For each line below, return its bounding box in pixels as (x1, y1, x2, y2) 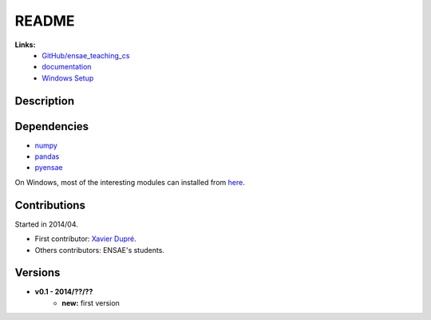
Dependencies (14, 120, 89, 133)
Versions (14, 266, 61, 279)
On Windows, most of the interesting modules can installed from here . (14, 177, 245, 187)
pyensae (34, 163, 63, 172)
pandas (34, 152, 60, 161)
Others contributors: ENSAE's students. (34, 245, 165, 255)
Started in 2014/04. (14, 219, 79, 229)
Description (14, 94, 75, 108)
